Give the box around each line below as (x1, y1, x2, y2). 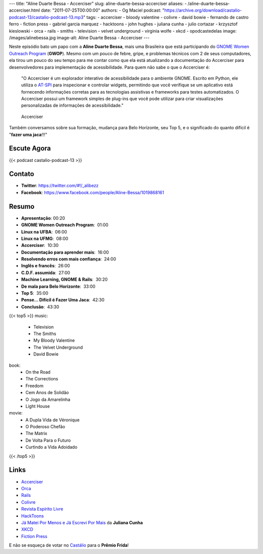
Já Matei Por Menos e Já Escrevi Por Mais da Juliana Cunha (21, 519, 143, 525)
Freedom (25, 383, 44, 389)
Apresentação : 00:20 (21, 215, 65, 221)
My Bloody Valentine (33, 337, 75, 343)
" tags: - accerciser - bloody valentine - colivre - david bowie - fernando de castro (83, 14, 249, 20)
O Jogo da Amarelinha (25, 396, 71, 402)
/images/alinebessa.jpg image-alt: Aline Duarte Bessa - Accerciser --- (9, 35, 150, 40)
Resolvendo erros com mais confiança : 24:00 (21, 256, 116, 262)
